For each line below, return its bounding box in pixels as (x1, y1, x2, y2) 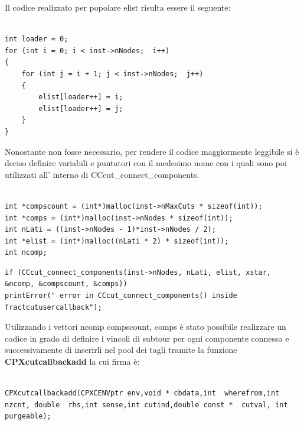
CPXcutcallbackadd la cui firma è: (5, 355, 140, 368)
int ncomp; (5, 248, 47, 257)
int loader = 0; (5, 35, 68, 44)
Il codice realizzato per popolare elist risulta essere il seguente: (5, 1, 231, 13)
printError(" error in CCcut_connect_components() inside (5, 291, 237, 300)
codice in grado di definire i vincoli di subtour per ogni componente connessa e (5, 332, 289, 344)
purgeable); (5, 412, 51, 421)
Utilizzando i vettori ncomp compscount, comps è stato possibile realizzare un (5, 320, 286, 333)
